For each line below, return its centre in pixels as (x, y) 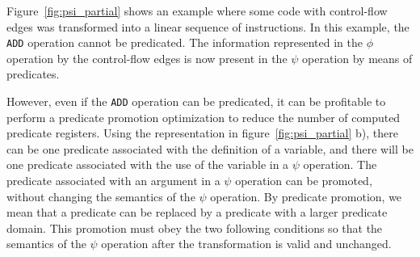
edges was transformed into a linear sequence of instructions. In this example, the (208, 26)
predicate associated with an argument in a (113, 181)
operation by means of (357, 58)
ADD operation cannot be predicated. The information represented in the (185, 42)
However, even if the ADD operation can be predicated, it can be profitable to (196, 101)
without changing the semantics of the (101, 196)
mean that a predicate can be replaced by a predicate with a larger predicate (197, 212)
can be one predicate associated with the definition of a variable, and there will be (210, 148)
